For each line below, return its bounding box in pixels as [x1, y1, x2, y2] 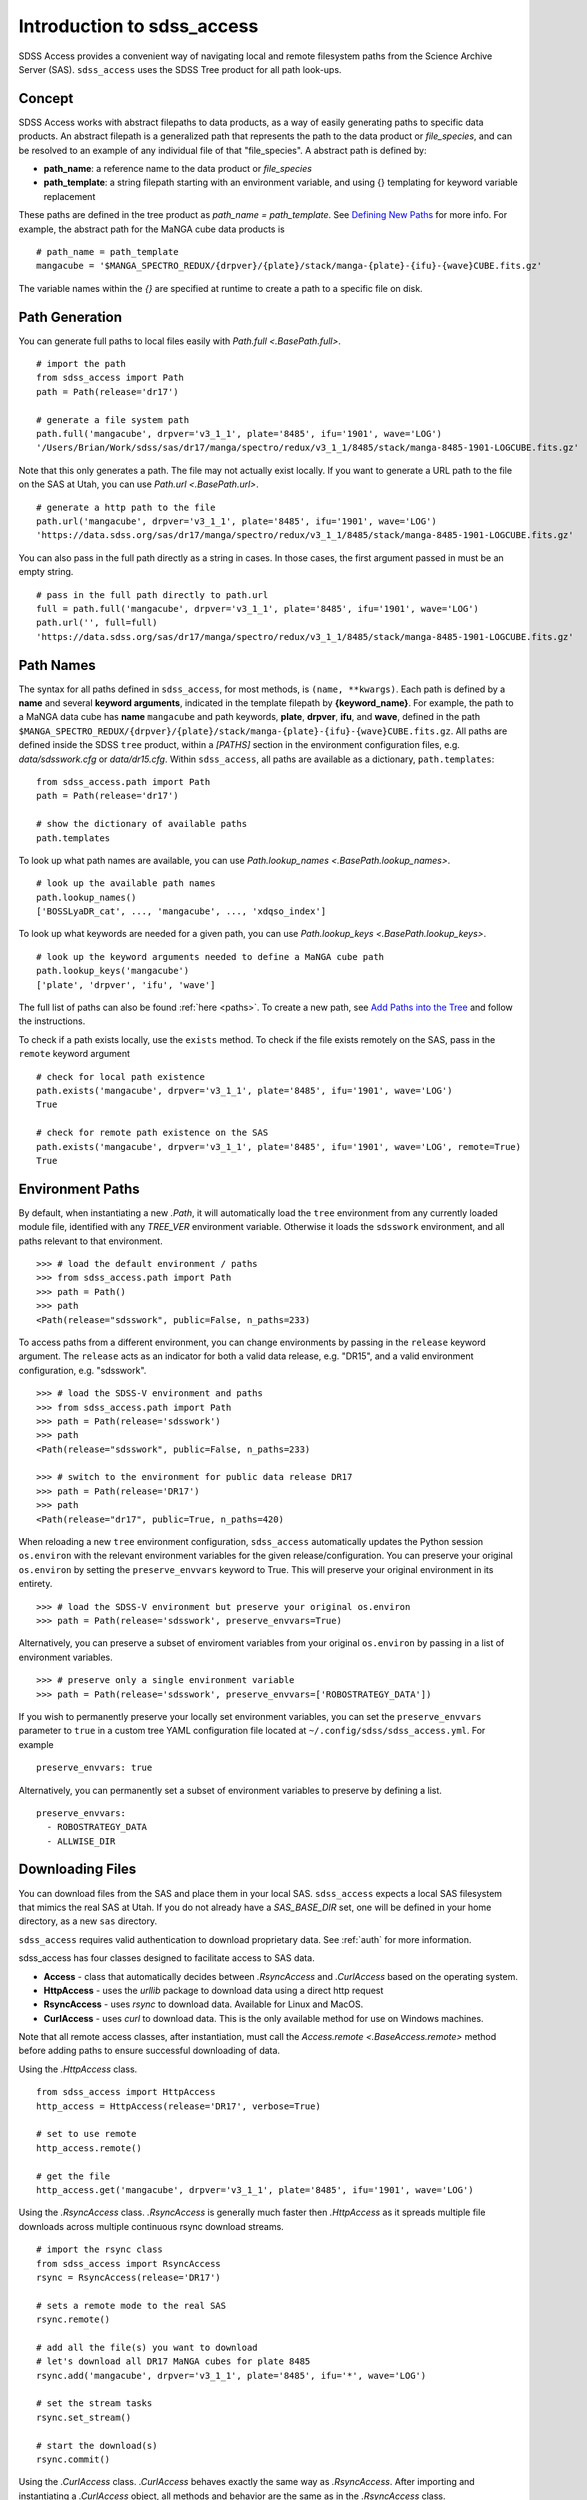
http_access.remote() [36, 2142, 142, 2154]
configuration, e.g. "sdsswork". [18, 1364, 147, 1376]
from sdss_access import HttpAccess [36, 2086, 216, 2098]
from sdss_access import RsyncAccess [36, 2258, 222, 2269]
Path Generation [18, 308, 122, 325]
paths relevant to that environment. [18, 1235, 164, 1247]
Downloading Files [18, 1861, 137, 1878]
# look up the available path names [36, 878, 216, 889]
